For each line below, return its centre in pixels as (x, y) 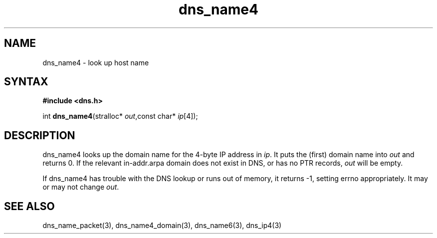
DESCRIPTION (40, 135)
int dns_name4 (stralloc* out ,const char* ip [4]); (120, 116)
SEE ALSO (29, 206)
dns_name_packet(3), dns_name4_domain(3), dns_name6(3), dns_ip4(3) (162, 226)
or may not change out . (81, 187)
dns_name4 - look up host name (96, 62)
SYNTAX (26, 82)
